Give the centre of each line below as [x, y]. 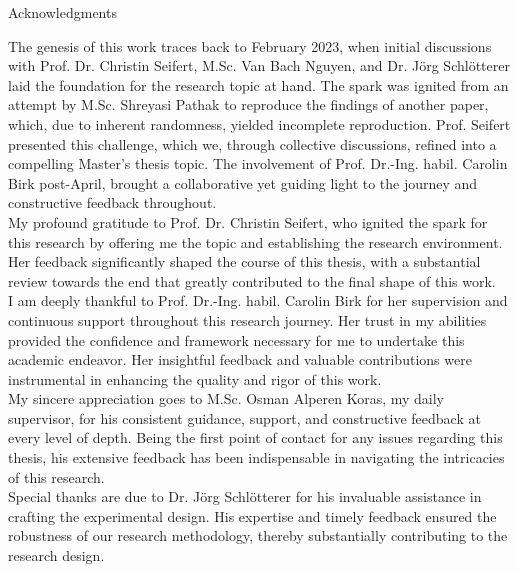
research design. [56, 555]
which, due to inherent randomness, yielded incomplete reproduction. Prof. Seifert [259, 123]
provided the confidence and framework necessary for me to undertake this [236, 339]
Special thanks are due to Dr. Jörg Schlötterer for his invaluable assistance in [245, 496]
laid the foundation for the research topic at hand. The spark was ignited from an [258, 84]
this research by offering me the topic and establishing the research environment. [255, 241]
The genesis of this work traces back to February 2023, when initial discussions [250, 45]
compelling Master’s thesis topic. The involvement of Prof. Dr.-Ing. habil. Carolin [258, 163]
